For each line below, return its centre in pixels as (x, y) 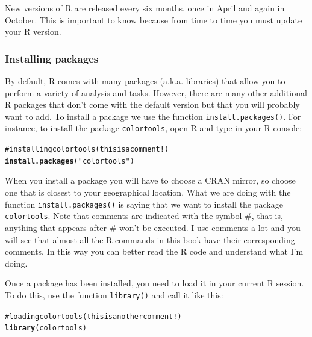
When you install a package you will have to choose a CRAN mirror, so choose (150, 180)
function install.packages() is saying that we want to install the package (144, 204)
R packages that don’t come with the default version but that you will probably (152, 104)
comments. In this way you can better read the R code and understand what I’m (154, 251)
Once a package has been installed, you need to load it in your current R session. (154, 283)
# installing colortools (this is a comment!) (87, 150)
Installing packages (52, 58)
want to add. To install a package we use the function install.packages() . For (153, 116)
